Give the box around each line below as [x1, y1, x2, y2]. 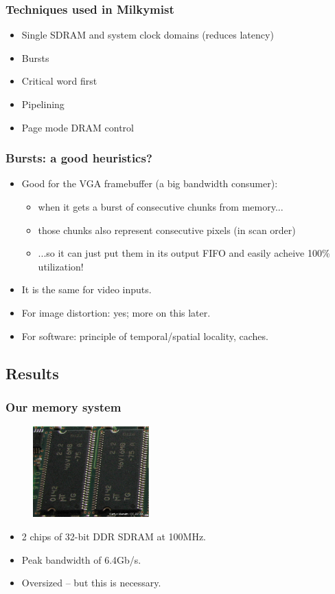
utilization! [38, 259, 84, 273]
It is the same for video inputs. [21, 282, 152, 297]
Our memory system [5, 398, 122, 415]
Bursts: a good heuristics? [5, 149, 152, 167]
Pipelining [21, 97, 65, 111]
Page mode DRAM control [21, 120, 134, 134]
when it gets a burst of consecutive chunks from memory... [38, 200, 284, 213]
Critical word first [21, 74, 97, 88]
